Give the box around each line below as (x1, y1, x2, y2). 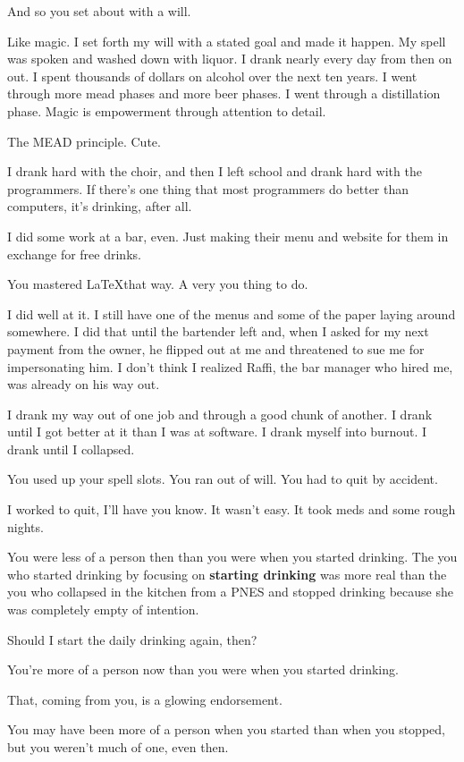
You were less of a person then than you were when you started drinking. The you (7, 547, 458, 566)
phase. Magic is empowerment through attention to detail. (7, 101, 326, 120)
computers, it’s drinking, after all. (7, 197, 192, 216)
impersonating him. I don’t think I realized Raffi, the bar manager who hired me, (7, 357, 453, 376)
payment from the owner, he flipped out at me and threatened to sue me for (7, 339, 425, 358)
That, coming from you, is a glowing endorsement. (7, 690, 283, 708)
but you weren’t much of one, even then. (7, 738, 229, 756)
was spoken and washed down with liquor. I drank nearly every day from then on (7, 49, 452, 68)
